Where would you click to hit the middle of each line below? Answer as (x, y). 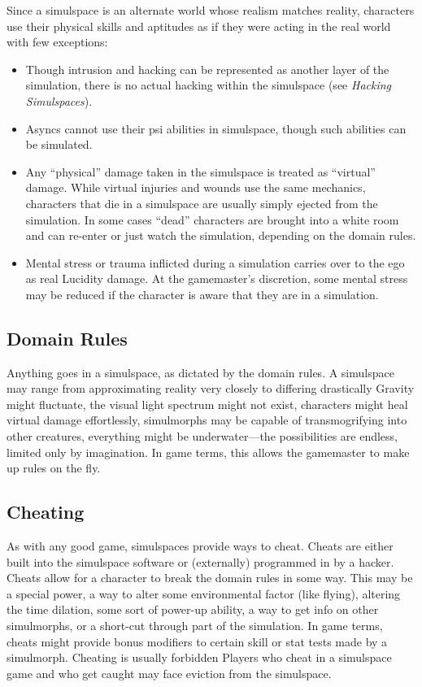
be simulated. (59, 144)
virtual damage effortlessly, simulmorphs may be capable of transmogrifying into (207, 420)
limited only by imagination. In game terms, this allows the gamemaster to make (208, 452)
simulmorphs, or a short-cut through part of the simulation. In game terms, (195, 626)
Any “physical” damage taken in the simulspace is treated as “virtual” (200, 171)
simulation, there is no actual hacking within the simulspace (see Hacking (209, 85)
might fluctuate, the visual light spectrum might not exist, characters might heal (207, 404)
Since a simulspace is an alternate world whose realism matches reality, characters (211, 10)
